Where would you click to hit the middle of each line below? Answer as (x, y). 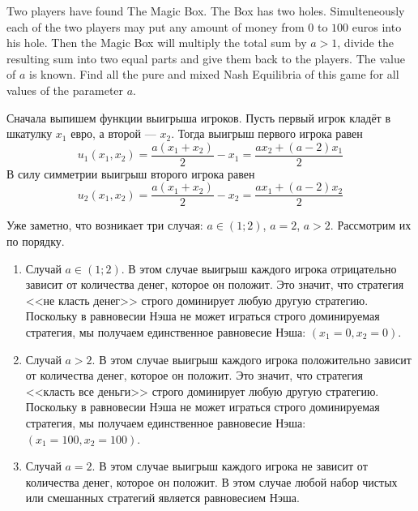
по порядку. (36, 241)
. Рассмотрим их (371, 225)
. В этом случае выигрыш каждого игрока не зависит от (230, 466)
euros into (377, 26)
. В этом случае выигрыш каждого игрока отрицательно (259, 268)
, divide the (365, 43)
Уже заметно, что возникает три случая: (105, 225)
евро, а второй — (113, 133)
